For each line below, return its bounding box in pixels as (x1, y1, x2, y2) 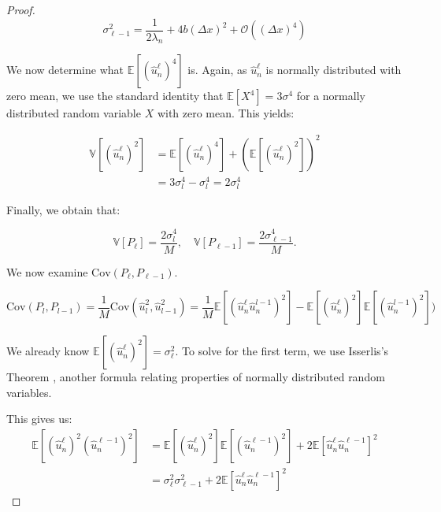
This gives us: (6, 410, 72, 427)
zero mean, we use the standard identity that (6, 87, 224, 104)
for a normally (296, 87, 365, 104)
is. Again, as (187, 61, 247, 78)
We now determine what (6, 61, 124, 78)
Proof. (6, 2, 35, 17)
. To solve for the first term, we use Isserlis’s (175, 343, 389, 359)
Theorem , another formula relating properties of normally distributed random (6, 369, 385, 385)
